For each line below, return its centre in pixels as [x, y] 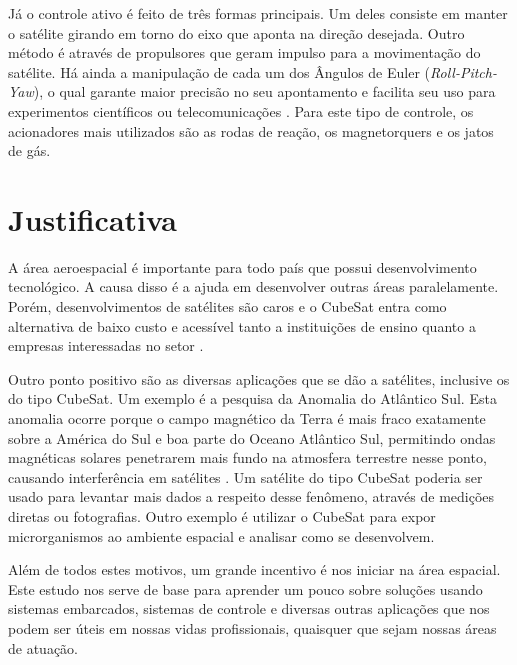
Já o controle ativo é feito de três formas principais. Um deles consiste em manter [258, 13]
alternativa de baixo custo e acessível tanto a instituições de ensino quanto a [242, 325]
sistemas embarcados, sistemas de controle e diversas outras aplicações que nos [249, 608]
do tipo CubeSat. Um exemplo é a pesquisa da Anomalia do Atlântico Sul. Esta [252, 398]
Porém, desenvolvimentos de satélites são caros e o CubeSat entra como [227, 306]
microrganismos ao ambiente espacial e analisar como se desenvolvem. [221, 535]
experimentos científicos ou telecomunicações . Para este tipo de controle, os [241, 110]
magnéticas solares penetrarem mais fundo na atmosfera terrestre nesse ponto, [247, 457]
